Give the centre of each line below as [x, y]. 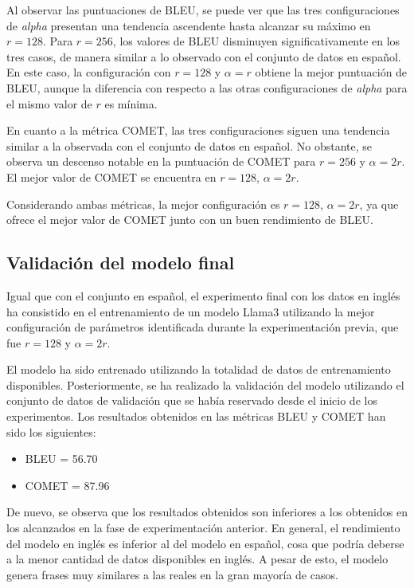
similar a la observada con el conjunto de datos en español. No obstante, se [189, 145]
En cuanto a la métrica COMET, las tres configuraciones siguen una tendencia [198, 130]
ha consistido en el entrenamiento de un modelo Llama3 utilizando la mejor [191, 311]
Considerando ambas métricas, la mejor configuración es [143, 204]
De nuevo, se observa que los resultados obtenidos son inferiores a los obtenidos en [207, 512]
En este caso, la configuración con [89, 72]
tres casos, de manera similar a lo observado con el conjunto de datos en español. [204, 56]
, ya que [379, 204]
